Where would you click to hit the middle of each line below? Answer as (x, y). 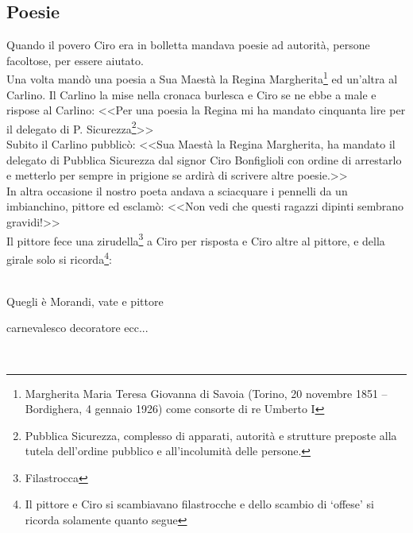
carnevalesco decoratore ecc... (77, 328)
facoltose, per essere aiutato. (75, 60)
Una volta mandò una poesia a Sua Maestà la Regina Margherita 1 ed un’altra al (202, 78)
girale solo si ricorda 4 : (59, 257)
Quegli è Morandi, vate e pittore (85, 301)
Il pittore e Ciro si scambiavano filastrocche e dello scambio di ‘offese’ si (199, 504)
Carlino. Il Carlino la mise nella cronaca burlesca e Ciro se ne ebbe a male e (191, 94)
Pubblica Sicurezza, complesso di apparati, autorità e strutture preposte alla (211, 435)
